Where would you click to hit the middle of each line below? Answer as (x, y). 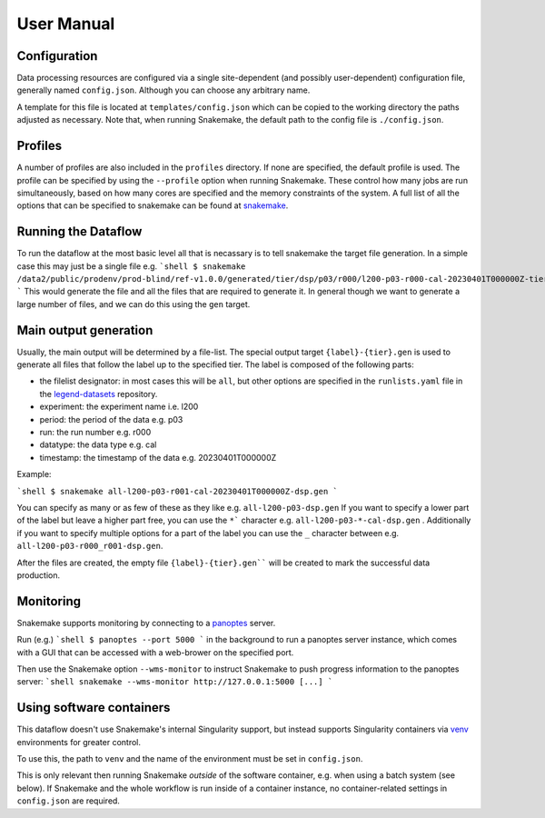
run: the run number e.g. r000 (95, 433)
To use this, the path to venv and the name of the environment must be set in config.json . (190, 759)
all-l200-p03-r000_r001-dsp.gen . (90, 546)
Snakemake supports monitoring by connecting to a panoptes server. (146, 623)
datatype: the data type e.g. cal (98, 444)
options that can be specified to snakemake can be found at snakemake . (153, 205)
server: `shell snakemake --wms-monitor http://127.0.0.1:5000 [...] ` (175, 682)
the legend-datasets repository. (99, 394)
